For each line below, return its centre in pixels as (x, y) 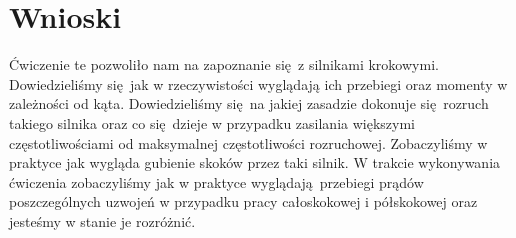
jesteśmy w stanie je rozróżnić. (102, 220)
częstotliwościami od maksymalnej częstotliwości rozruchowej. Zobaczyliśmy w (248, 142)
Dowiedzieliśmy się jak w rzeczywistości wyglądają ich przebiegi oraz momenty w (258, 83)
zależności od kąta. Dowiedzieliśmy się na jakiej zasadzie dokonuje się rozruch (249, 103)
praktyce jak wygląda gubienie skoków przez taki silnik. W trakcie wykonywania (255, 162)
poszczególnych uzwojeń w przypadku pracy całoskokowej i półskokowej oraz (243, 201)
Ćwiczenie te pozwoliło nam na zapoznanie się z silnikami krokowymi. (224, 64)
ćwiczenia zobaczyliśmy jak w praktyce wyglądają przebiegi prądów (216, 181)
